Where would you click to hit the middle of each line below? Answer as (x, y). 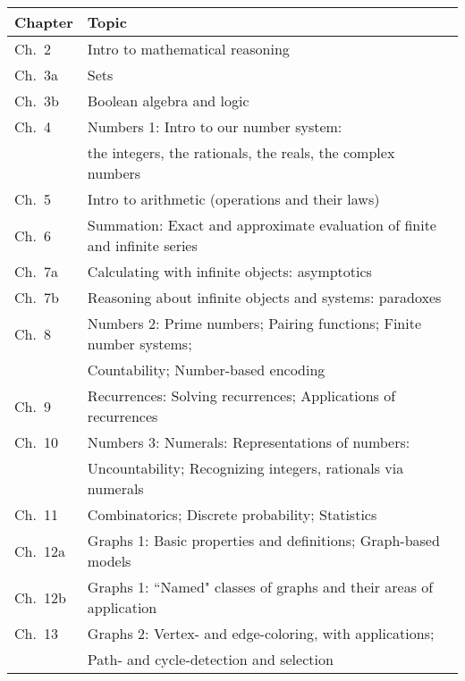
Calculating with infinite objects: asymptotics (229, 271)
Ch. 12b (40, 597)
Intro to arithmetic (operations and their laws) (233, 199)
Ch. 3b (37, 101)
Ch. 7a (36, 271)
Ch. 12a (40, 551)
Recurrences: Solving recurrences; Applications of (241, 395)
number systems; (139, 344)
